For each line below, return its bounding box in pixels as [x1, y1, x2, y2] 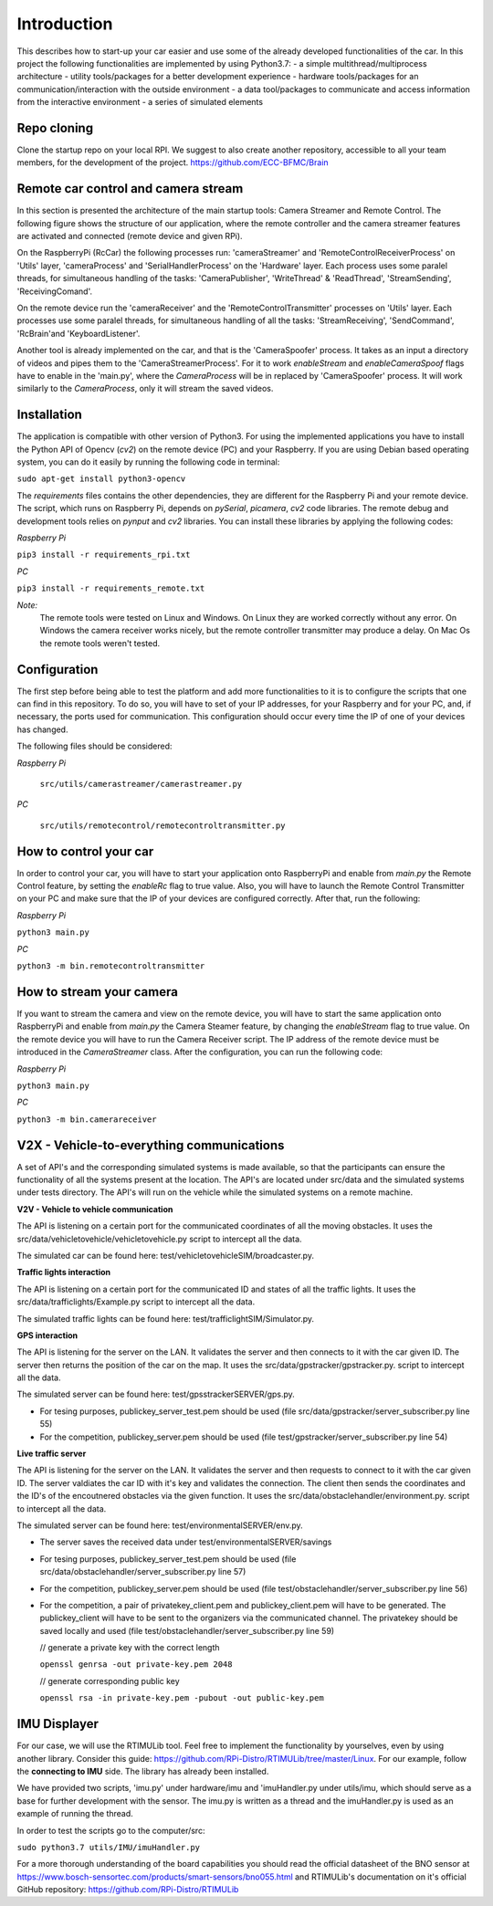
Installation [16, 407, 82, 423]
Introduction [16, 14, 113, 34]
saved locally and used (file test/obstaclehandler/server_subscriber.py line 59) [39, 1625, 335, 1636]
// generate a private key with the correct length [39, 1642, 220, 1653]
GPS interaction [16, 1329, 78, 1341]
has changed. [16, 724, 68, 735]
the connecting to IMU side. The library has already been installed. [16, 1765, 269, 1776]
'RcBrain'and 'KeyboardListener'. [16, 328, 141, 339]
